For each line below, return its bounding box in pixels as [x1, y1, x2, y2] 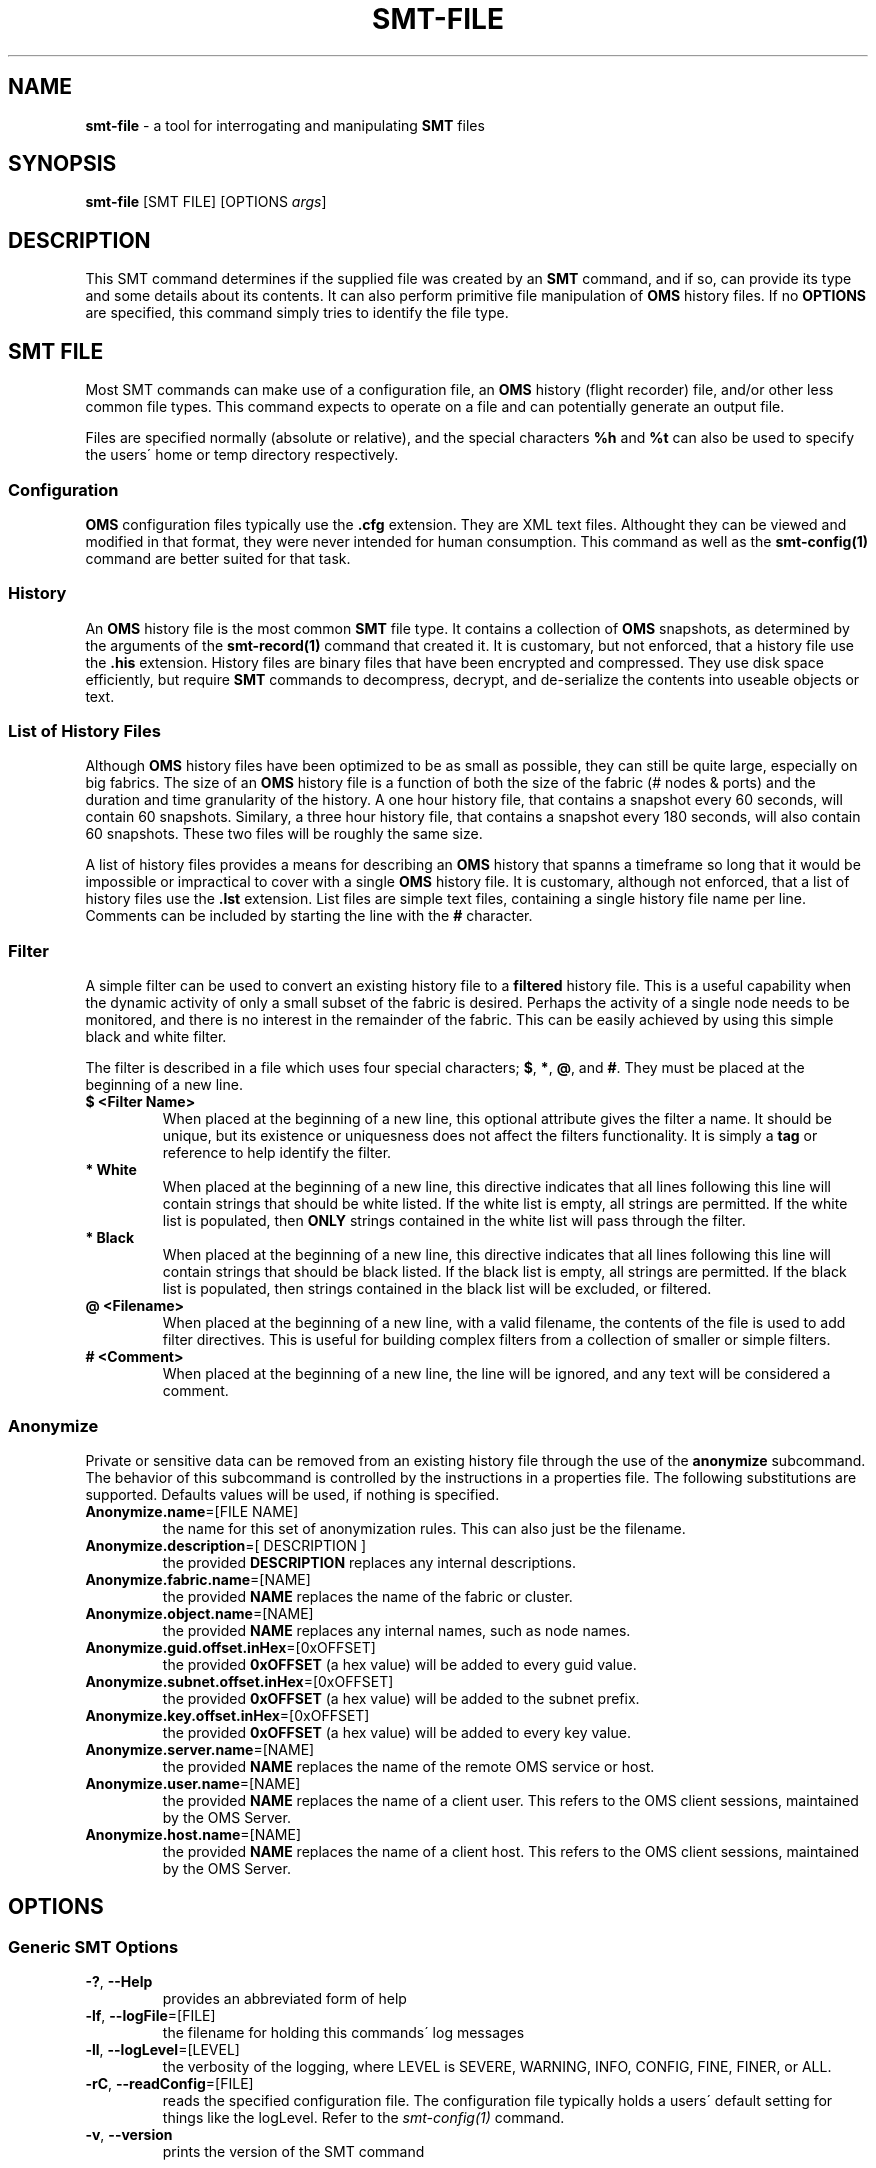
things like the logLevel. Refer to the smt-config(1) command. [162, 2109, 565, 2127]
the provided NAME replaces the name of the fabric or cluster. [162, 1587, 573, 1605]
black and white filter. [85, 1028, 227, 1046]
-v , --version [85, 2126, 173, 2144]
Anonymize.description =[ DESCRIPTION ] [85, 1536, 367, 1554]
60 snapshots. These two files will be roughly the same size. [85, 825, 483, 843]
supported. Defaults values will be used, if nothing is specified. [85, 1485, 500, 1503]
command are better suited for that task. [85, 549, 351, 567]
